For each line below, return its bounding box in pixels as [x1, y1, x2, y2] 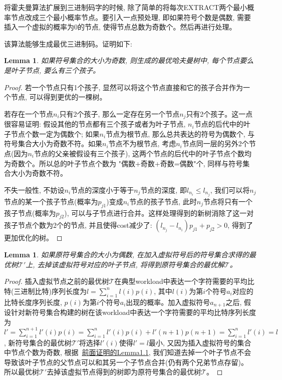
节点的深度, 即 [140, 184, 187, 195]
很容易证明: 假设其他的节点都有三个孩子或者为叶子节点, [4, 119, 186, 129]
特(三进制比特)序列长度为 [4, 285, 87, 296]
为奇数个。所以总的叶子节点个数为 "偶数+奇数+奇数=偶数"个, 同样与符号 [4, 158, 243, 168]
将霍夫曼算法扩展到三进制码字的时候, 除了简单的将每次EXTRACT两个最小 [4, 2, 247, 12]
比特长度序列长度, [4, 296, 62, 307]
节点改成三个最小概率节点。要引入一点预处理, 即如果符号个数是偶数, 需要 [11, 12, 251, 22]
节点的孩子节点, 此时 [129, 196, 197, 206]
